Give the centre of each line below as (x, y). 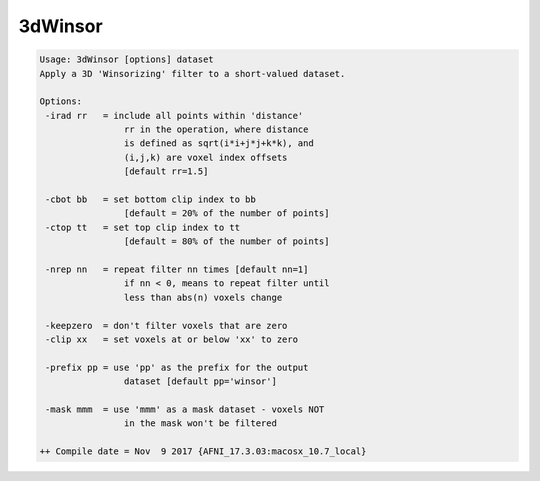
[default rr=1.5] (166, 171)
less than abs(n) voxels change (203, 297)
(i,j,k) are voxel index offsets (205, 157)
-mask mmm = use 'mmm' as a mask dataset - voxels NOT (185, 409)
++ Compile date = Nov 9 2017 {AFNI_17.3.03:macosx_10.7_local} (203, 451)
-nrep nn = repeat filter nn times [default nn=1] (177, 269)
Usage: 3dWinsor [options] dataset (126, 59)
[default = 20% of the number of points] (226, 213)
